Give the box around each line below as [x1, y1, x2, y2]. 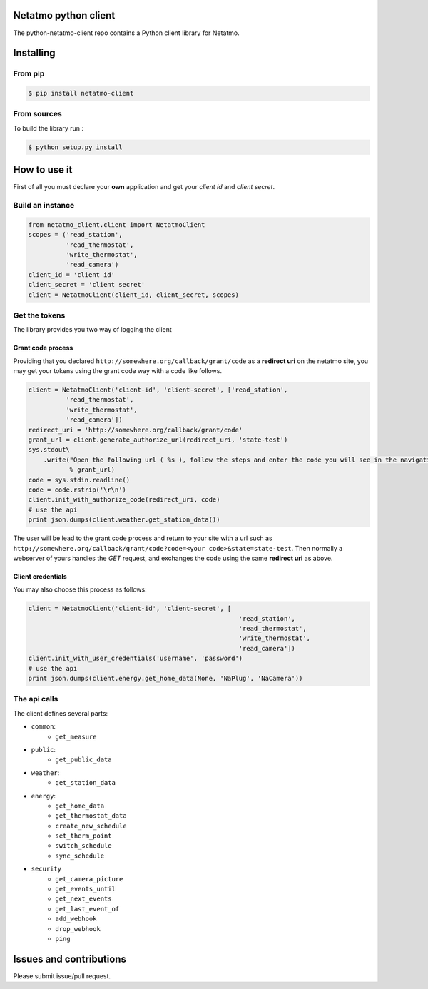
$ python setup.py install [28, 143, 123, 151]
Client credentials [13, 572, 67, 581]
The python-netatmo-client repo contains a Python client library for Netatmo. [13, 29, 240, 37]
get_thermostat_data [55, 812, 128, 820]
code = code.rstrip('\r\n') [28, 485, 126, 494]
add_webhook [55, 915, 97, 923]
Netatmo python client [13, 9, 116, 21]
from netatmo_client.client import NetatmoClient [28, 220, 205, 228]
